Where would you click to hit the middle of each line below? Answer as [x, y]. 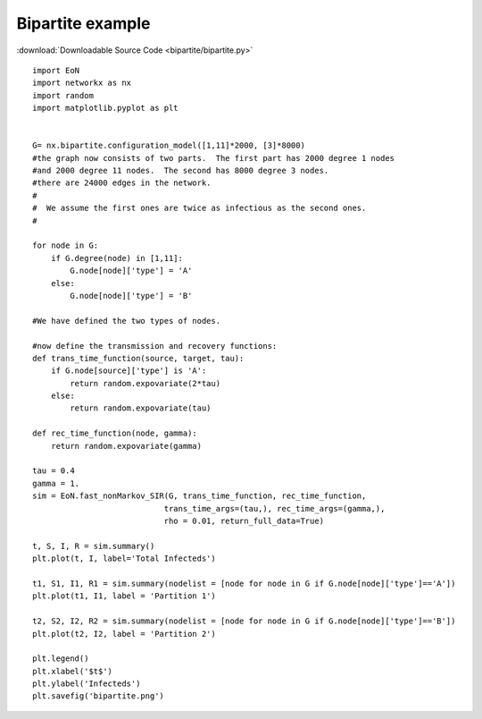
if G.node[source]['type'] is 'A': [129, 371]
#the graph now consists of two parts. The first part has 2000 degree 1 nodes [214, 158]
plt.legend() [61, 659]
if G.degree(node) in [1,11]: [116, 258]
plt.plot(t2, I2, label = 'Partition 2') [124, 634]
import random [63, 95]
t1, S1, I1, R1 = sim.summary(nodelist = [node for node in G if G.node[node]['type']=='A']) [244, 583]
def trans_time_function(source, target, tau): [138, 358]
